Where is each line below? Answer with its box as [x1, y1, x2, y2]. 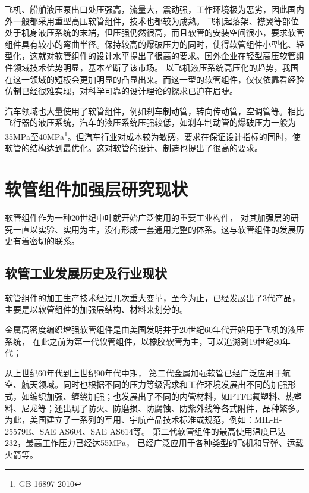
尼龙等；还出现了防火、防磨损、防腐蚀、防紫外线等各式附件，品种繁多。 [21, 401, 304, 414]
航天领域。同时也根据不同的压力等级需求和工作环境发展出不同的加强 [21, 378, 288, 391]
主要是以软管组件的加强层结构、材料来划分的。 [5, 303, 188, 316]
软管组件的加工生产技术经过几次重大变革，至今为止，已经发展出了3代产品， [5, 291, 300, 304]
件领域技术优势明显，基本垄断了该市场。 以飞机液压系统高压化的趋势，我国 [5, 61, 299, 73]
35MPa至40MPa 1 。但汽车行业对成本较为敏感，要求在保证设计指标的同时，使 [5, 128, 301, 142]
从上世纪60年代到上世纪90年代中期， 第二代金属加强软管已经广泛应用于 [5, 366, 282, 379]
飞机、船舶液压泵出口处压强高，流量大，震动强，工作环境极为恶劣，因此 [5, 3, 288, 15]
